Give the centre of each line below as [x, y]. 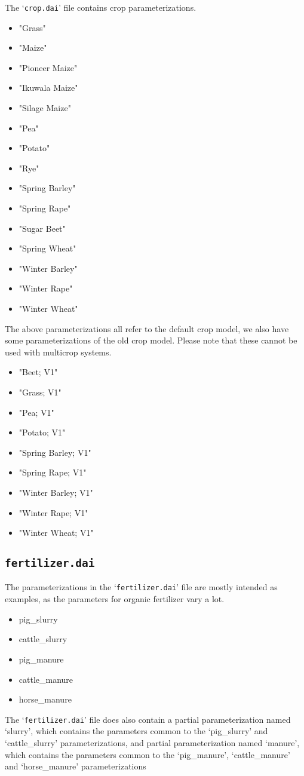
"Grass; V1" [40, 392]
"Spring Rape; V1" [53, 472]
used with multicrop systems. [58, 352]
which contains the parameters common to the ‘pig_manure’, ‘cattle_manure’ [148, 754]
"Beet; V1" [38, 372]
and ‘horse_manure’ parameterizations [76, 766]
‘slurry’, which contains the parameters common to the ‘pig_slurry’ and [136, 731]
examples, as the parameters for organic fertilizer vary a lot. [115, 599]
